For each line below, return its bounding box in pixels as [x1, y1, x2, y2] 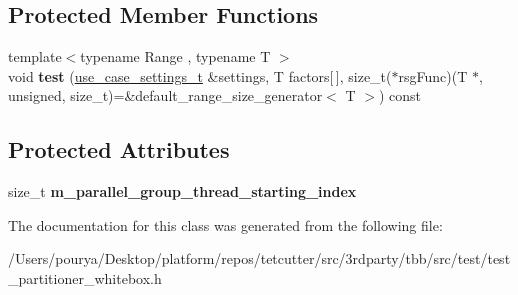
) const [378, 85, 422, 106]
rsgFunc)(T [398, 65, 468, 86]
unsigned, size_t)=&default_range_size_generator [8, 85, 323, 106]
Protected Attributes [8, 134, 230, 165]
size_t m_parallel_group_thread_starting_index [8, 181, 357, 202]
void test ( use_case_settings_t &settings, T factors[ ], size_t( [8, 65, 392, 86]
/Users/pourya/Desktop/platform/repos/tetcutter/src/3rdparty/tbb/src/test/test [8, 248, 511, 269]
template [8, 46, 62, 67]
